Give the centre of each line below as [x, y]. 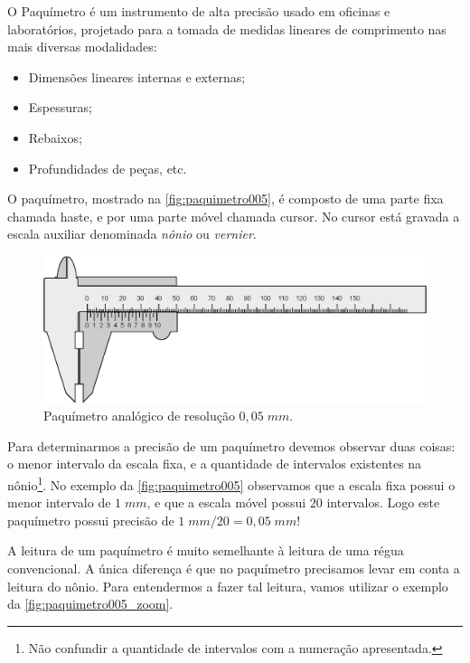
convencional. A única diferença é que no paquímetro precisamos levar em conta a [234, 568]
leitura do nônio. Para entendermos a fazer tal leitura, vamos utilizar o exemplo [228, 586]
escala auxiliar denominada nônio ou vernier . [132, 234]
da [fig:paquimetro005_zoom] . [90, 604]
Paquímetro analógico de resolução [139, 416]
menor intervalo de [59, 502]
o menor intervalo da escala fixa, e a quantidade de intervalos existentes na [215, 464]
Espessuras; [60, 107]
